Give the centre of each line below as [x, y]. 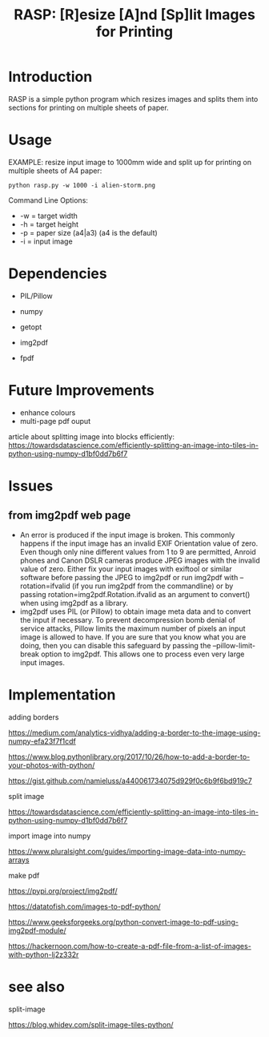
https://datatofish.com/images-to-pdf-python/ [84, 906]
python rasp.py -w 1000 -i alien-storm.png [82, 185]
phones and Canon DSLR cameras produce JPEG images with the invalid [140, 560]
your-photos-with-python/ [52, 765]
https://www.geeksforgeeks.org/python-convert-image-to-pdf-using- [123, 922]
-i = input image [46, 241]
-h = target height [49, 224]
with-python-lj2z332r [44, 954]
